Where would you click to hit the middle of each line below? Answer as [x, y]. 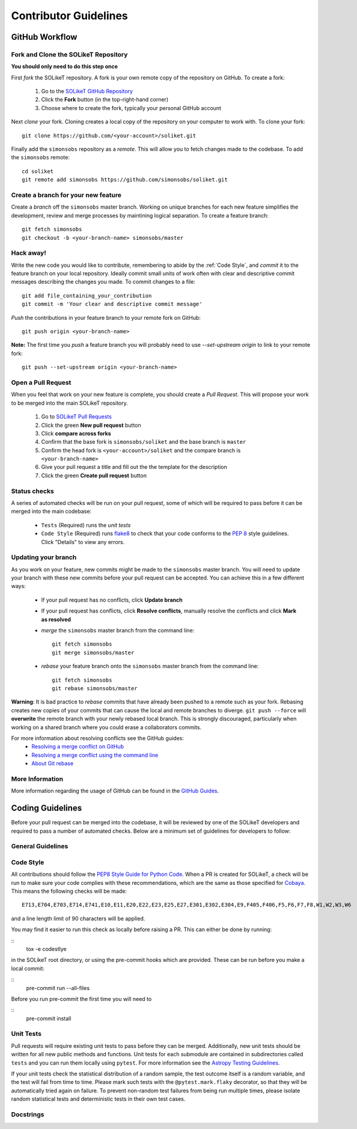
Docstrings [28, 1114]
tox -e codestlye [46, 949]
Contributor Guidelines [70, 16]
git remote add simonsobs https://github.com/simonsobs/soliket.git [125, 180]
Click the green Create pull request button [94, 476]
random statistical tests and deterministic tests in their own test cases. [98, 1099]
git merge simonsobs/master [93, 653]
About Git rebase [53, 763]
